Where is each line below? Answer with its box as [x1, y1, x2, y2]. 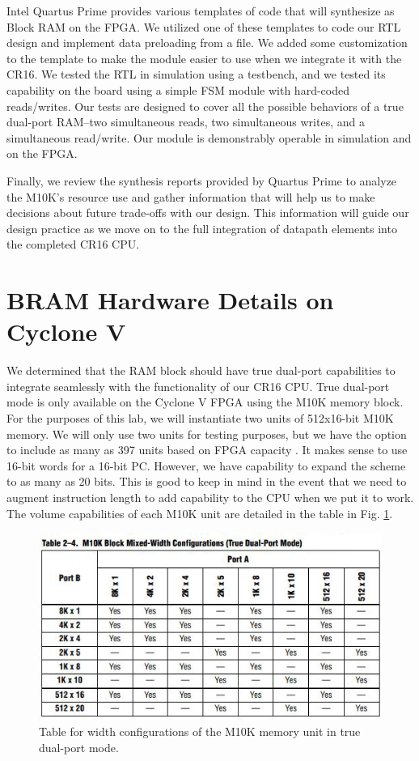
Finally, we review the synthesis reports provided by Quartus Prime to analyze [6, 172, 397, 189]
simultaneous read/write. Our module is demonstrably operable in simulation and [6, 129, 412, 146]
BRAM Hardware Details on [6, 283, 334, 317]
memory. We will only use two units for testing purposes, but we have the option [6, 425, 407, 442]
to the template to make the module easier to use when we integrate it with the [6, 49, 402, 66]
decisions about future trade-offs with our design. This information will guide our [6, 204, 409, 221]
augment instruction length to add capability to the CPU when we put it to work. [6, 488, 414, 505]
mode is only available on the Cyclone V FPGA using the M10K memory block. [6, 393, 404, 410]
